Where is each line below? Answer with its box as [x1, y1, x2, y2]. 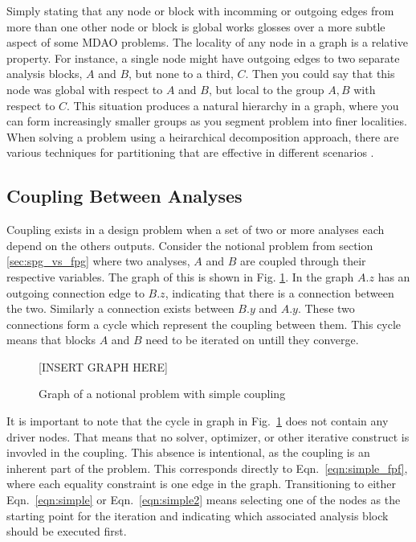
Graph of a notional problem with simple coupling [39, 385, 286, 402]
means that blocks [6, 331, 96, 348]
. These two [297, 300, 355, 317]
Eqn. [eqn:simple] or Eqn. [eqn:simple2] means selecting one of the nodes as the [6, 491, 401, 508]
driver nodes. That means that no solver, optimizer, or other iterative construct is [6, 428, 410, 445]
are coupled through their [240, 253, 366, 269]
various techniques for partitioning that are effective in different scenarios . [6, 144, 374, 161]
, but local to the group [208, 80, 324, 97]
